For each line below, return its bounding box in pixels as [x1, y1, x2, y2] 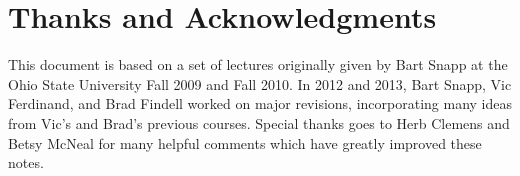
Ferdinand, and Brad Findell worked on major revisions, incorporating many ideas [8, 93, 512, 114]
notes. [8, 152, 44, 173]
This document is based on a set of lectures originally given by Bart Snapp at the [8, 54, 508, 75]
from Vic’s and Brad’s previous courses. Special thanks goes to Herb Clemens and [8, 112, 510, 133]
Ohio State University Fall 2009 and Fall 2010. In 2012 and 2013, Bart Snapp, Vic [8, 73, 512, 94]
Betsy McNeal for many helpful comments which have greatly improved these [8, 132, 482, 153]
